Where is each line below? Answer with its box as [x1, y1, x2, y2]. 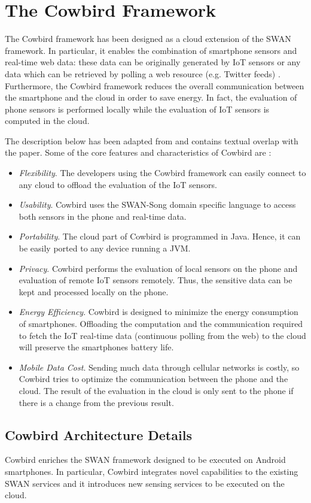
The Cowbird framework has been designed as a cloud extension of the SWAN [5, 32, 291, 45]
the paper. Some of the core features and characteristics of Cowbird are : [5, 146, 272, 159]
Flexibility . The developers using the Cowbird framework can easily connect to [19, 166, 306, 179]
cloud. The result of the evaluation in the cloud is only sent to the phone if [19, 384, 294, 396]
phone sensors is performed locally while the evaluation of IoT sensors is [5, 102, 270, 115]
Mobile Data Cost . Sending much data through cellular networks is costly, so [19, 360, 300, 373]
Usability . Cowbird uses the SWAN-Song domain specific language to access [19, 198, 296, 211]
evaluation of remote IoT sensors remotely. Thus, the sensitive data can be [19, 274, 292, 286]
